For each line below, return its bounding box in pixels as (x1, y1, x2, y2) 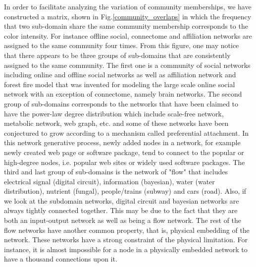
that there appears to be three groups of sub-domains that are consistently (4, 50, 231, 60)
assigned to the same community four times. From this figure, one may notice (4, 40, 239, 51)
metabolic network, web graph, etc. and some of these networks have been (4, 118, 229, 128)
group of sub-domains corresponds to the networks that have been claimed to (4, 98, 239, 108)
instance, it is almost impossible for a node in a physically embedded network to (4, 244, 248, 254)
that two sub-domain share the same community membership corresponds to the (4, 21, 248, 31)
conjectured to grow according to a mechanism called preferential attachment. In (4, 127, 249, 138)
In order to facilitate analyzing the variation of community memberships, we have (4, 1, 252, 11)
